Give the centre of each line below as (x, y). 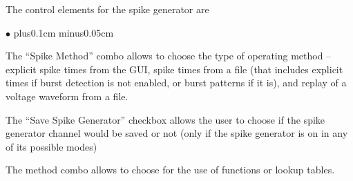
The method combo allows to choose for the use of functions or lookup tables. (170, 170)
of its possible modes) (51, 146)
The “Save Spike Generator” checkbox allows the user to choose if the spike (165, 119)
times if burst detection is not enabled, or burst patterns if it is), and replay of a (176, 83)
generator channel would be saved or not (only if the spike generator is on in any (177, 133)
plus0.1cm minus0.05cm (64, 32)
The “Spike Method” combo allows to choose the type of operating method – (169, 56)
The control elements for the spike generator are (107, 9)
